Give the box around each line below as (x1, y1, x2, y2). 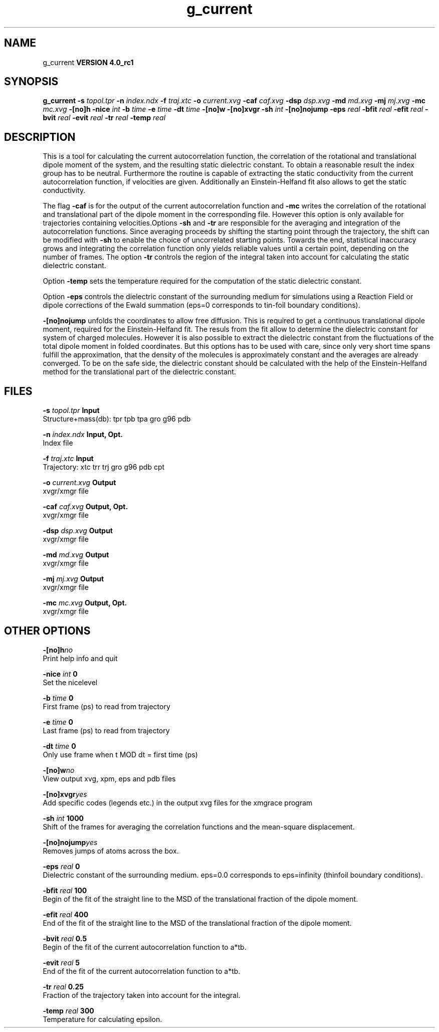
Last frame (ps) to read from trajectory (43, 726, 170, 735)
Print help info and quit (43, 654, 118, 663)
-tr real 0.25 (43, 982, 84, 991)
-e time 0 (43, 717, 73, 726)
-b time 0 (43, 693, 74, 702)
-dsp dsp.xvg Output (43, 526, 113, 535)
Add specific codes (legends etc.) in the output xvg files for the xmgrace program (43, 798, 313, 807)
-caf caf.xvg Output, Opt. (43, 502, 128, 511)
